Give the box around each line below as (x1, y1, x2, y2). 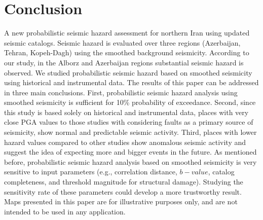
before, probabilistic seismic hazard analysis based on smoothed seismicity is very (4, 156, 257, 167)
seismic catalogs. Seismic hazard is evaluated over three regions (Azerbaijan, (4, 37, 241, 48)
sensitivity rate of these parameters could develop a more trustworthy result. (4, 186, 242, 197)
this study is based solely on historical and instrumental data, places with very (4, 106, 249, 117)
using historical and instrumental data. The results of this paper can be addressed (4, 77, 259, 88)
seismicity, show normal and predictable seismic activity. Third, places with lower (4, 127, 257, 137)
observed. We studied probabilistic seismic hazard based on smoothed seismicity (4, 67, 252, 78)
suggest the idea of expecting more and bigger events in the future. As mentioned (4, 146, 257, 157)
